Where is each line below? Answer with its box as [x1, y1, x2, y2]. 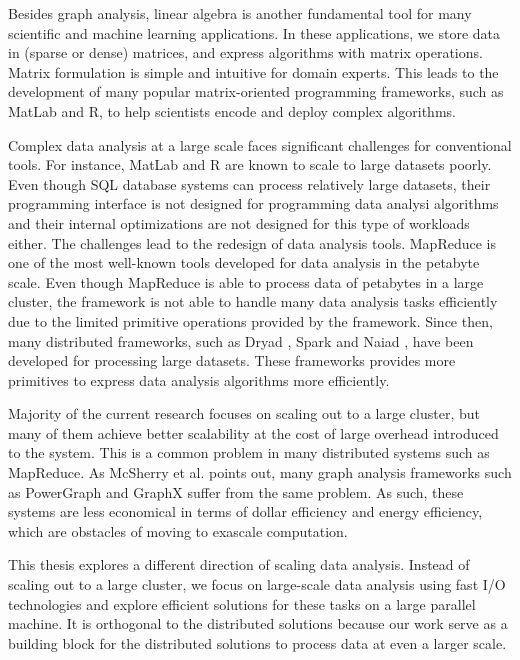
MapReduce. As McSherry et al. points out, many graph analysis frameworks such [8, 462, 512, 483]
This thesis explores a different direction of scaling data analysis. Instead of [8, 554, 470, 575]
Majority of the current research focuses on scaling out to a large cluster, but [8, 403, 480, 424]
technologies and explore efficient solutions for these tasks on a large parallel [8, 593, 476, 614]
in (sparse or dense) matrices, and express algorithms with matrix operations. [8, 42, 483, 63]
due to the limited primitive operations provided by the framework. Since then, [8, 310, 493, 331]
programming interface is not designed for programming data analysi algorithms [8, 193, 499, 214]
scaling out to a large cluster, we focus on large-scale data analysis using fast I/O [8, 574, 506, 595]
